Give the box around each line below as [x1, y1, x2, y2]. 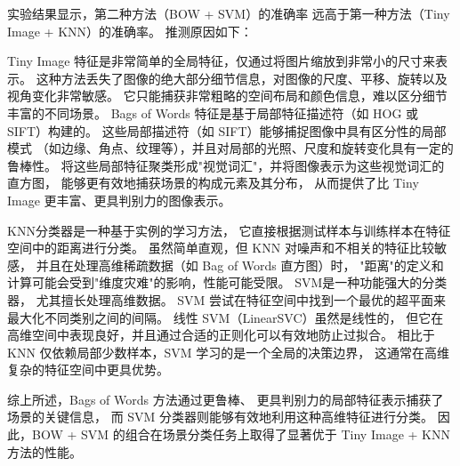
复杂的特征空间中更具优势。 [7, 360, 169, 379]
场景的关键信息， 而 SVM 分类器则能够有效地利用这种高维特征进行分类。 [7, 407, 434, 426]
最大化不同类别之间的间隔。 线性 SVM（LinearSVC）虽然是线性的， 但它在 [7, 308, 444, 326]
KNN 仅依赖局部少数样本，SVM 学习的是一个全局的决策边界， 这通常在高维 [7, 342, 449, 361]
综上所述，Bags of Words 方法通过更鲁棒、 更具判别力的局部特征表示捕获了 [7, 390, 444, 408]
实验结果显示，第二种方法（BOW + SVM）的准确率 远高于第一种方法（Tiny [7, 4, 450, 22]
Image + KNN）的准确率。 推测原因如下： [7, 21, 253, 40]
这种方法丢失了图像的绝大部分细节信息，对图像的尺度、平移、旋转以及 [36, 68, 448, 87]
